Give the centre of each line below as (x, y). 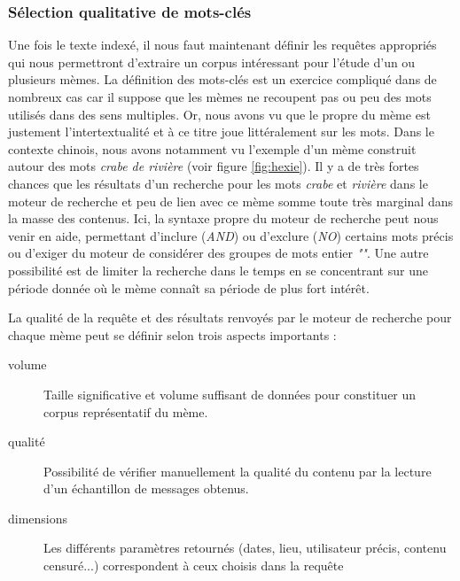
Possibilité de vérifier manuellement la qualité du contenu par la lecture (238, 471)
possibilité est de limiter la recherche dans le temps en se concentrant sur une (218, 270)
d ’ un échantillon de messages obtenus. (146, 488)
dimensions (38, 518)
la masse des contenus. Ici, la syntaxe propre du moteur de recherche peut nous (223, 218)
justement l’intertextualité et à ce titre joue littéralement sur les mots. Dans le (221, 132)
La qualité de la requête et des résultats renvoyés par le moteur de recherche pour (230, 318)
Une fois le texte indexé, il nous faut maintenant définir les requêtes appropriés (222, 45)
